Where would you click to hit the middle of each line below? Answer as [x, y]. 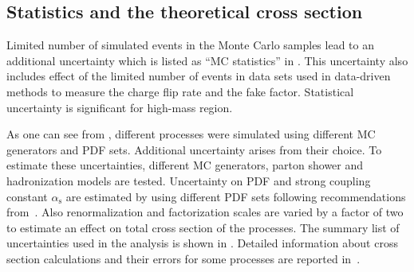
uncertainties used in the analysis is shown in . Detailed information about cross [202, 243]
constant [27, 196]
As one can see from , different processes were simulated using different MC [191, 134]
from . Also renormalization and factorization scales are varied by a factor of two [205, 212]
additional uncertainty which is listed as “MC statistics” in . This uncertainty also [207, 60]
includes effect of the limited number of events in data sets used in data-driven [199, 76]
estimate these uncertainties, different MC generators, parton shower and [185, 165]
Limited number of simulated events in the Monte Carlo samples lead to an [190, 45]
